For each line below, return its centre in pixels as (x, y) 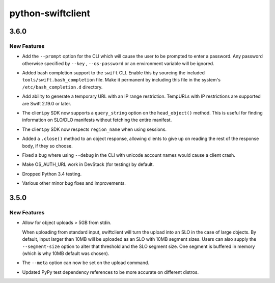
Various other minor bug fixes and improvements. (74, 183)
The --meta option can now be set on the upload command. (86, 263)
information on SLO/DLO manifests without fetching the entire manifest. (97, 120)
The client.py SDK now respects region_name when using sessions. (94, 129)
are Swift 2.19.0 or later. (47, 103)
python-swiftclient (50, 13)
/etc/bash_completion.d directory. (62, 87)
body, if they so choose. (48, 146)
